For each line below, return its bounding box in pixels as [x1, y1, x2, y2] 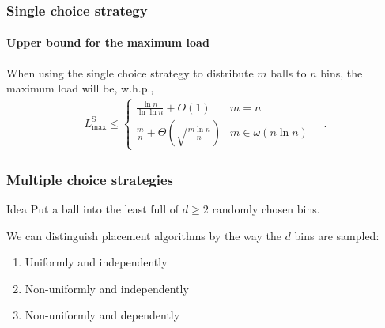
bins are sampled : [294, 227, 379, 243]
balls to [270, 64, 307, 81]
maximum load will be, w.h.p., [6, 80, 154, 96]
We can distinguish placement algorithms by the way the [6, 227, 281, 243]
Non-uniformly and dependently [25, 307, 180, 323]
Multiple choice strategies [6, 169, 174, 189]
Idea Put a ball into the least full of [6, 200, 179, 217]
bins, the [320, 64, 363, 81]
